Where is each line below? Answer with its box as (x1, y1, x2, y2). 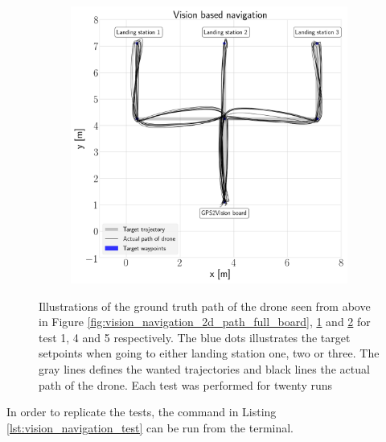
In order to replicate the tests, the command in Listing (6, 403, 277, 420)
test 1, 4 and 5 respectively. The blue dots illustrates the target (39, 328, 351, 345)
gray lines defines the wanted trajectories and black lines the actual (39, 360, 370, 377)
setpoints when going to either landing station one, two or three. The (39, 345, 380, 361)
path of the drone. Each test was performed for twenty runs (39, 376, 333, 393)
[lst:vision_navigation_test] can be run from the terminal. (6, 419, 294, 436)
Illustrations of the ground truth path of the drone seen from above (39, 297, 371, 314)
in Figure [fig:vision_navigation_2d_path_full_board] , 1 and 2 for (39, 313, 371, 330)
